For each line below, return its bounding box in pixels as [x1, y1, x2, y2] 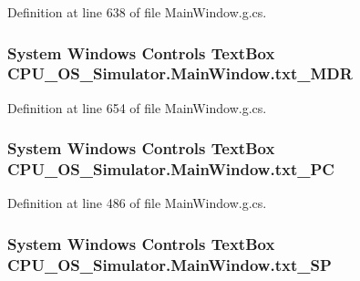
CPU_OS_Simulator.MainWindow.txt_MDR [7, 62, 353, 85]
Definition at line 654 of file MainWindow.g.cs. [7, 98, 267, 117]
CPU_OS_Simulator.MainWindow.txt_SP [7, 253, 332, 276]
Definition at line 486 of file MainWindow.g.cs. [7, 193, 267, 213]
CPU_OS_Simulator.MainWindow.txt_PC [7, 158, 334, 181]
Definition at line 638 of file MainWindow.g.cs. [7, 3, 267, 21]
